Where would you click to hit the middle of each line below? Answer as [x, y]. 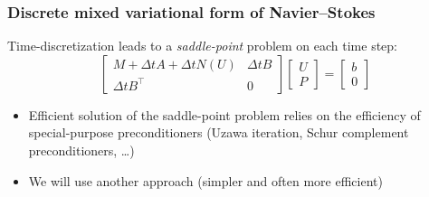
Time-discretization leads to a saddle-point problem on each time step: [203, 46]
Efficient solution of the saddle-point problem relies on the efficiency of [224, 114]
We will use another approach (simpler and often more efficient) [205, 180]
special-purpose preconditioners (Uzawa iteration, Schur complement [219, 132]
